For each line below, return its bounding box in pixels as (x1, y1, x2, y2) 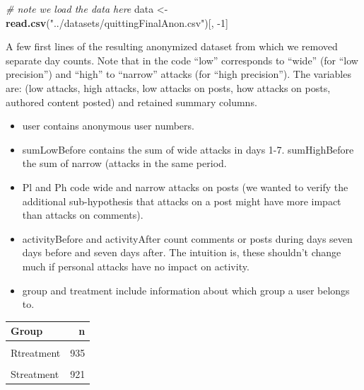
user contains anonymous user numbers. (22, 118, 194, 133)
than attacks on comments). (22, 207, 143, 222)
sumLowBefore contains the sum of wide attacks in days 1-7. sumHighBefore (22, 142, 354, 156)
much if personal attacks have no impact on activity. (22, 258, 249, 273)
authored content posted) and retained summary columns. (6, 94, 257, 109)
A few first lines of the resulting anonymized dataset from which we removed (6, 39, 338, 54)
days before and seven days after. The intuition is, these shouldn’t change (22, 245, 341, 260)
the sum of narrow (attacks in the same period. (22, 156, 227, 171)
